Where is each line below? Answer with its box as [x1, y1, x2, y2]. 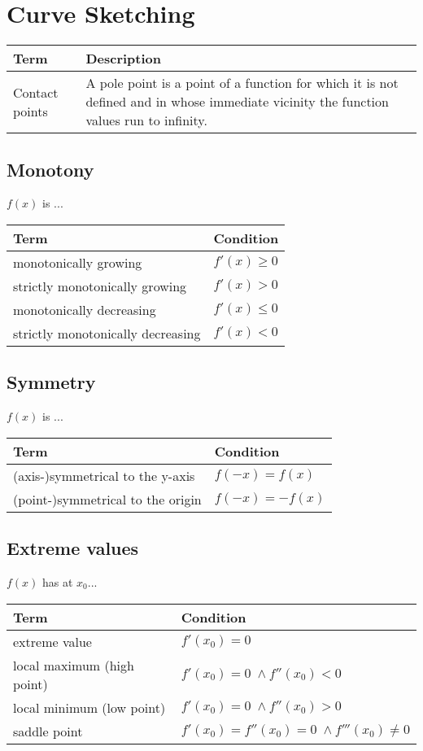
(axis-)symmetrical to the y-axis [13, 465, 195, 485]
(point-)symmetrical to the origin [13, 489, 202, 509]
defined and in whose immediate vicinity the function [85, 92, 389, 111]
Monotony [7, 156, 94, 181]
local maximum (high [13, 655, 134, 675]
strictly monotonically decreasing [13, 323, 201, 343]
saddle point [13, 721, 83, 740]
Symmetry [7, 369, 96, 395]
